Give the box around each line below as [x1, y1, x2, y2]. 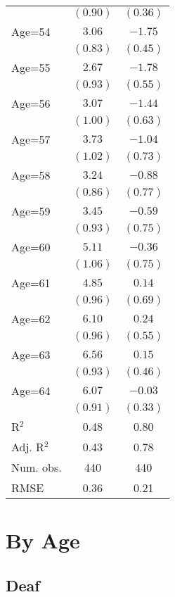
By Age [6, 526, 80, 555]
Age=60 [11, 239, 51, 255]
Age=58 [11, 167, 51, 183]
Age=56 [11, 95, 51, 111]
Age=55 [11, 59, 51, 75]
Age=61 [11, 275, 51, 291]
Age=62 [11, 310, 51, 327]
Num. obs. [11, 459, 62, 475]
